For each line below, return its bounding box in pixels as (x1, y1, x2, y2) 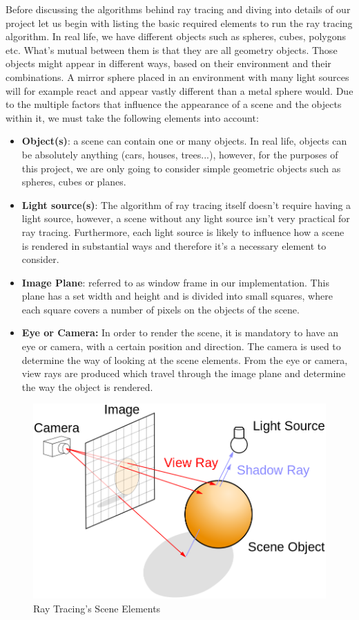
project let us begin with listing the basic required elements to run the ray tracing (6, 15, 353, 30)
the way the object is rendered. (21, 379, 153, 394)
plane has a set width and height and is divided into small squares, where (21, 289, 333, 303)
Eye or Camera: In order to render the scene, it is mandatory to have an (21, 325, 339, 340)
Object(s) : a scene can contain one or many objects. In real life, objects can (21, 134, 347, 148)
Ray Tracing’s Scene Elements (33, 601, 161, 616)
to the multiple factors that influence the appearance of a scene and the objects (6, 97, 342, 111)
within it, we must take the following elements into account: (6, 110, 259, 125)
